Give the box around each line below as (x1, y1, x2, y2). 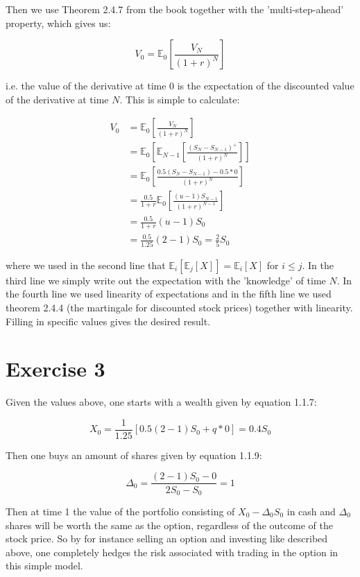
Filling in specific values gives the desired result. (6, 313, 211, 328)
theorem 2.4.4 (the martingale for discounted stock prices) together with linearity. (6, 300, 353, 314)
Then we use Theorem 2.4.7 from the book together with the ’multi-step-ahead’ (6, 2, 344, 16)
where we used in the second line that (6, 257, 166, 272)
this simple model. (6, 558, 83, 573)
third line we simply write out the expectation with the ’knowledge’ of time (6, 273, 326, 287)
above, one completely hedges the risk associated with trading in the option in (6, 544, 338, 559)
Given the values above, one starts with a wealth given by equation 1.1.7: (6, 395, 317, 409)
